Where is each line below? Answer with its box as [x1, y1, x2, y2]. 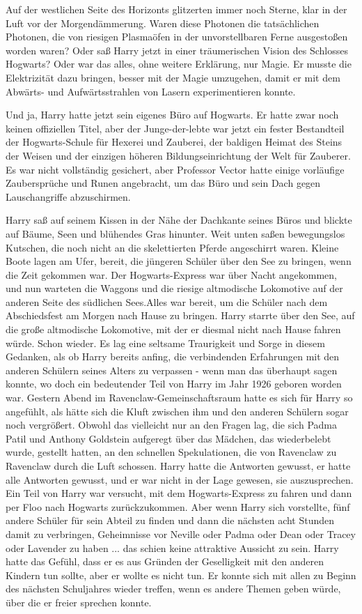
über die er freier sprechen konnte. [6, 594, 152, 609]
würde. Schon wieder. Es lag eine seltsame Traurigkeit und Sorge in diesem [6, 335, 325, 350]
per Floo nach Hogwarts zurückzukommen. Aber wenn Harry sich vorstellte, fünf [6, 499, 350, 514]
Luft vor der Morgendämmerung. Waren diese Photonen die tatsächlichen [6, 15, 320, 30]
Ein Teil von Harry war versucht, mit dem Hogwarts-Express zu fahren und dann [6, 486, 352, 500]
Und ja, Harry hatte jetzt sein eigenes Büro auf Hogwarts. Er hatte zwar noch [6, 107, 339, 122]
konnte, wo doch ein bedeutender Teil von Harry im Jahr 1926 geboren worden [6, 376, 342, 391]
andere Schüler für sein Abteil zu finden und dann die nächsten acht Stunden [6, 513, 335, 528]
